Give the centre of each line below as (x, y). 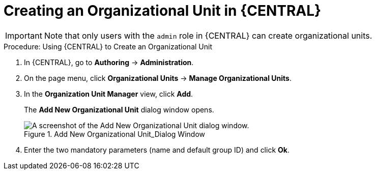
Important (24, 35)
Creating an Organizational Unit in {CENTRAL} (163, 11)
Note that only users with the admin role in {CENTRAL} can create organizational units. (208, 35)
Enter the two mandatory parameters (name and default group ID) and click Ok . (157, 150)
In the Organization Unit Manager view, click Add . (109, 94)
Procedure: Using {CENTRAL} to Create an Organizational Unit (108, 46)
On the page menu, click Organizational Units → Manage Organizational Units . (158, 78)
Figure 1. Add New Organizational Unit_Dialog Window (114, 134)
